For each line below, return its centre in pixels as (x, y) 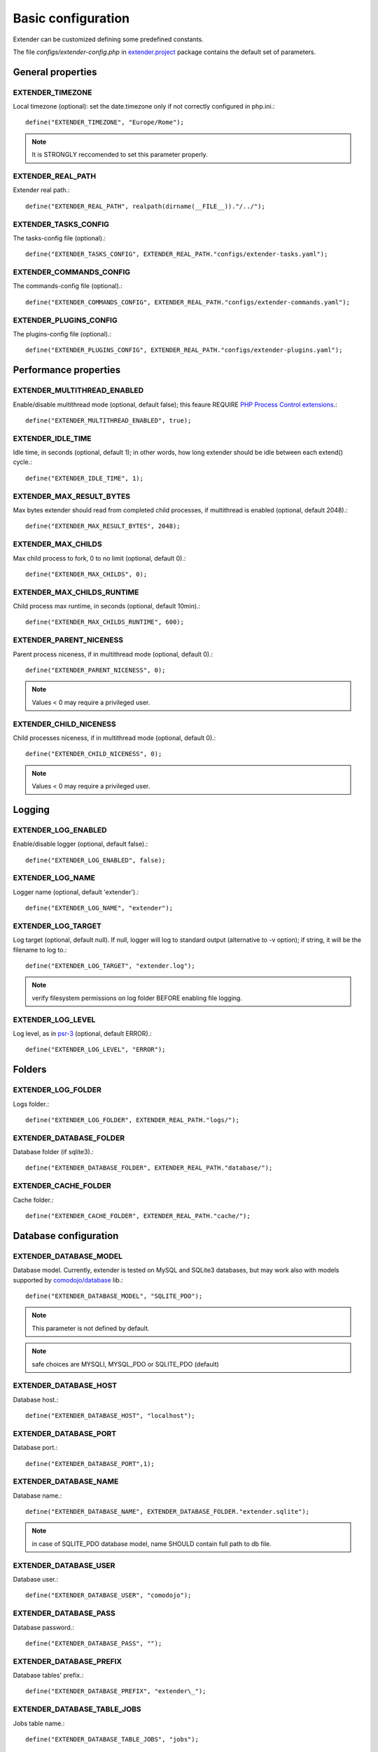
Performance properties (67, 370)
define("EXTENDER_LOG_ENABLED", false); (96, 860)
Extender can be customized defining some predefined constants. (108, 39)
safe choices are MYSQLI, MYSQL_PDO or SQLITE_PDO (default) (126, 1364)
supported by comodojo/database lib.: (68, 1280)
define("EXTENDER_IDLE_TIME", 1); (84, 478)
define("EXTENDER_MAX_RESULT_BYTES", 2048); (103, 526)
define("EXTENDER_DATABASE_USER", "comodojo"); (108, 1595)
